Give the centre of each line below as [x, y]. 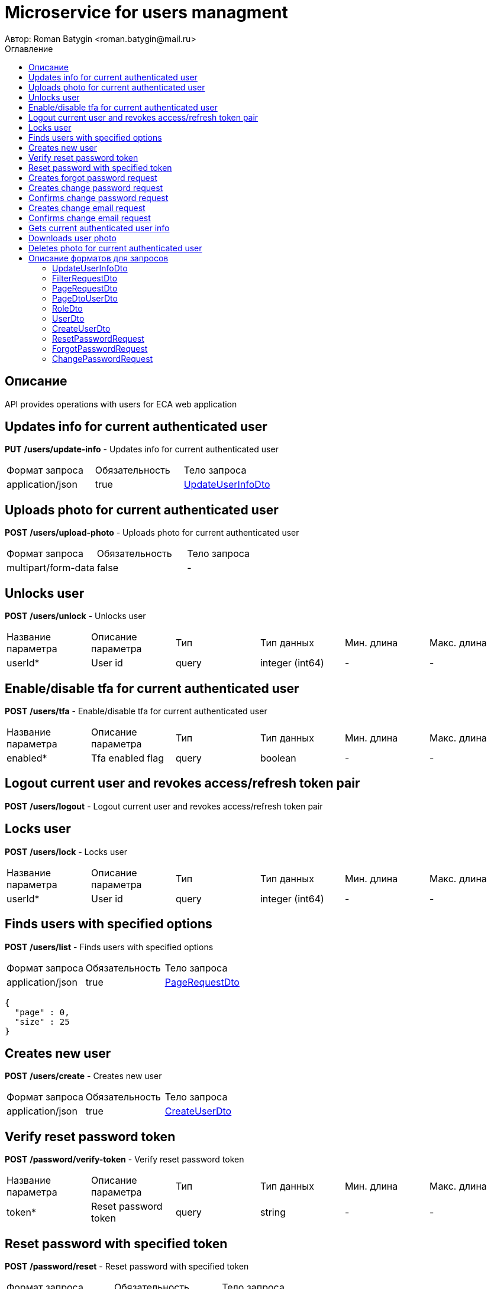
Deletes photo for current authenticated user [115, 248]
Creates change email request [87, 208]
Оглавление [29, 48]
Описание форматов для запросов [98, 258]
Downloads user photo [72, 238]
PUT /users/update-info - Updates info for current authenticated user [142, 449]
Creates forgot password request [93, 177]
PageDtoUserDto [85, 298]
